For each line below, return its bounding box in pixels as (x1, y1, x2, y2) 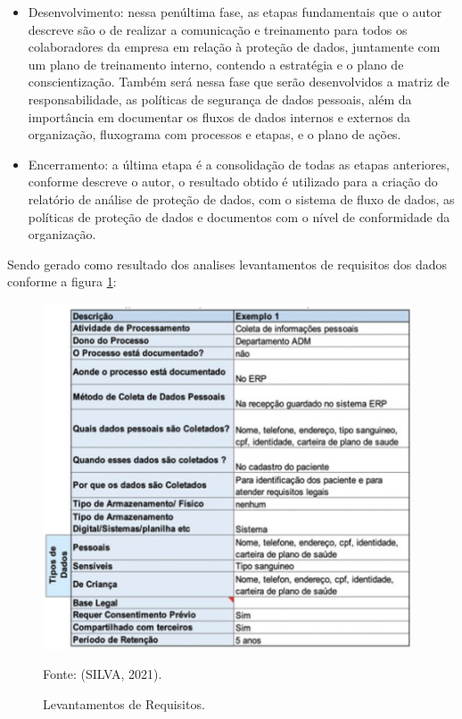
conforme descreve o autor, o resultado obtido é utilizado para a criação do (28, 172, 438, 191)
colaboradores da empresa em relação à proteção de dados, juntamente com (28, 37, 441, 56)
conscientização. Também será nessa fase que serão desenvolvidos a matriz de (28, 72, 450, 91)
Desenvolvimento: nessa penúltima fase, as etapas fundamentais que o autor (28, 3, 442, 21)
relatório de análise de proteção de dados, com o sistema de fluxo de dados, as (28, 189, 455, 208)
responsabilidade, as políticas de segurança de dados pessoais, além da (28, 89, 412, 108)
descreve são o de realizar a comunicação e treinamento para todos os (28, 20, 408, 38)
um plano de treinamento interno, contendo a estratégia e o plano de (28, 54, 404, 73)
